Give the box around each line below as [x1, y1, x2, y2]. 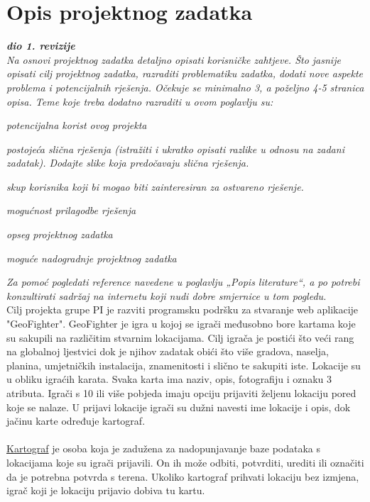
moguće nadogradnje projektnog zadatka [6, 250, 177, 265]
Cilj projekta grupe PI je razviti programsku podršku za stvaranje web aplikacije [6, 302, 359, 317]
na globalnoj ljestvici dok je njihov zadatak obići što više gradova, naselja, [6, 344, 329, 359]
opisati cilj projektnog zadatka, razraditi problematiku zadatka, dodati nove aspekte [6, 66, 364, 81]
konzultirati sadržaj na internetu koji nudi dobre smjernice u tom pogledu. [6, 288, 327, 303]
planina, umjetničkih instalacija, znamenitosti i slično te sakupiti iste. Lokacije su [6, 357, 361, 372]
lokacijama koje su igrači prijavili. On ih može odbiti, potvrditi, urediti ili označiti [6, 454, 364, 469]
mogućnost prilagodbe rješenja [6, 203, 136, 218]
